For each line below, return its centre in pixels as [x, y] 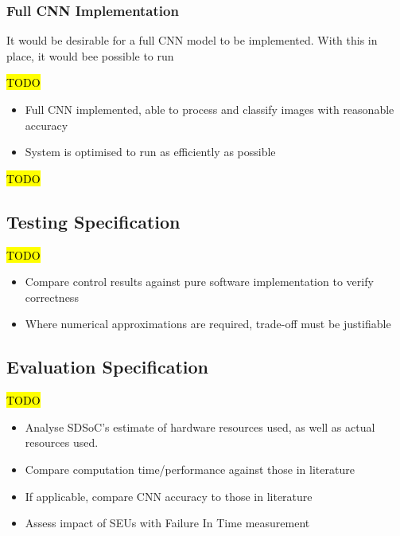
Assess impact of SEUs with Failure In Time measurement [167, 523]
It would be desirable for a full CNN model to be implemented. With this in [192, 40]
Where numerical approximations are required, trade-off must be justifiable [208, 324]
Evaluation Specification [107, 367]
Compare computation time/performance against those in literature [190, 469]
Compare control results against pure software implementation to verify [199, 282]
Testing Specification [93, 221]
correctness [52, 297]
